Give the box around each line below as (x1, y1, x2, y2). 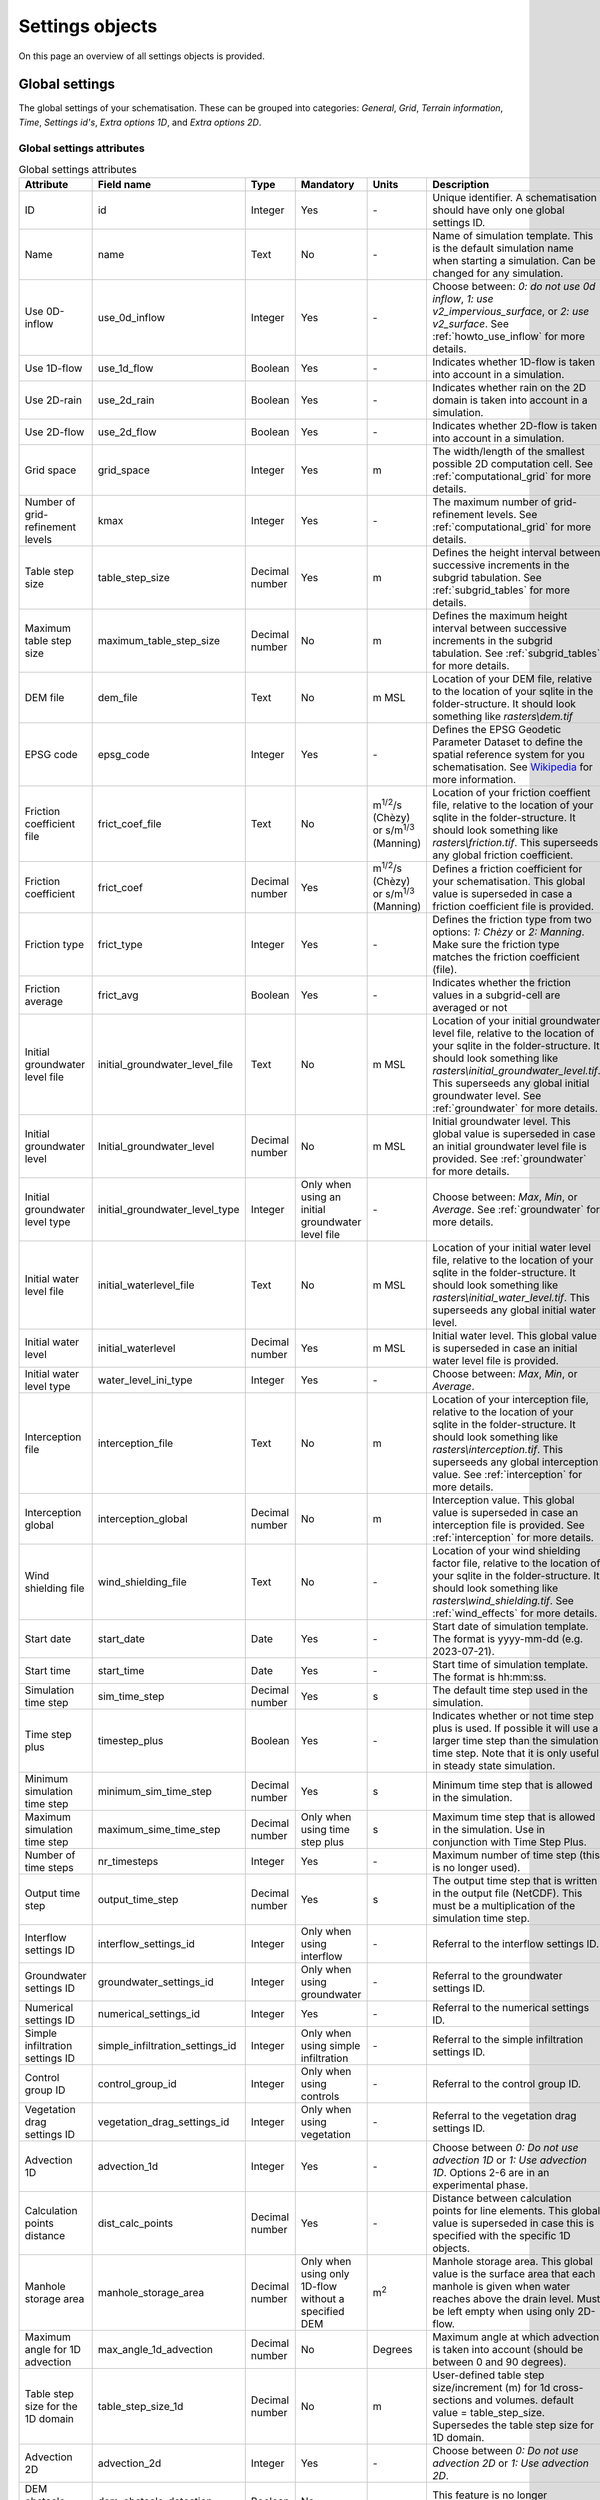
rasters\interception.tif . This (432, 1443, 564, 1457)
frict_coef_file (97, 817, 162, 831)
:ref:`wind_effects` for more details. (432, 1606, 598, 1620)
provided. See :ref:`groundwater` (432, 1152, 587, 1166)
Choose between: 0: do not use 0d (432, 280, 596, 294)
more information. (432, 773, 517, 787)
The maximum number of (432, 495, 552, 509)
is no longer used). (432, 1861, 521, 1875)
